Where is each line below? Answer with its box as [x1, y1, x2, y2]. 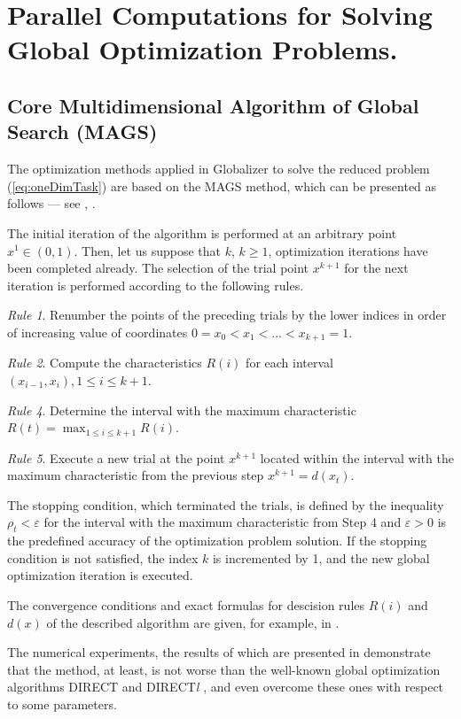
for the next [344, 259, 409, 277]
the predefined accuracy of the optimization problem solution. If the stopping [7, 531, 427, 550]
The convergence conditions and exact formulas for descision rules [7, 595, 365, 614]
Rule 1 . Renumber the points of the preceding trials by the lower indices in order [7, 305, 447, 324]
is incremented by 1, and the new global [212, 548, 430, 567]
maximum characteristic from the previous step [7, 466, 264, 484]
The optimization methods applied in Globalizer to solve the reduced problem [7, 159, 430, 178]
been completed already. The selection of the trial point [7, 259, 309, 277]
